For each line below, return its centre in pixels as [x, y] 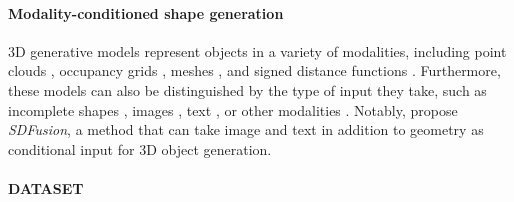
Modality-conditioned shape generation [146, 12]
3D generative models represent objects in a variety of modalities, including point [257, 50]
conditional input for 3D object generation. [140, 148]
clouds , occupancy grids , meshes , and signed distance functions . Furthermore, [254, 70]
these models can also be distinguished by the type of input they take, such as [247, 89]
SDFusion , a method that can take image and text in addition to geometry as [246, 129]
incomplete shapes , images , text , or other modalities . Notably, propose [233, 109]
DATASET [46, 187]
